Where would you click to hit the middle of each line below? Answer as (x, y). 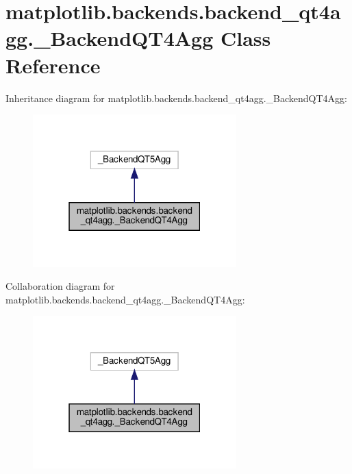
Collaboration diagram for (60, 286)
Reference (53, 65)
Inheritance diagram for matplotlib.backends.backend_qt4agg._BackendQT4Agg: (176, 98)
